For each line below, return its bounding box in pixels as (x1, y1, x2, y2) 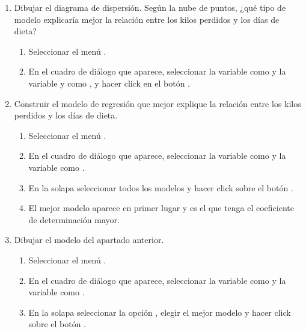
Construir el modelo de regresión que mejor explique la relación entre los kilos (14, 97, 301, 109)
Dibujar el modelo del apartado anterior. (14, 233, 164, 246)
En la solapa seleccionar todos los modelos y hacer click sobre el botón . (28, 181, 293, 194)
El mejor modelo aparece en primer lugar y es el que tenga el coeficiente (28, 201, 294, 214)
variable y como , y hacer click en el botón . (28, 76, 190, 89)
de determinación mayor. (28, 213, 120, 226)
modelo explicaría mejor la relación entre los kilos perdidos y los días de (14, 13, 280, 25)
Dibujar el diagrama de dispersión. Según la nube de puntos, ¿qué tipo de (14, 1, 286, 13)
